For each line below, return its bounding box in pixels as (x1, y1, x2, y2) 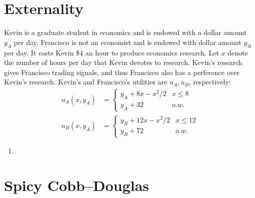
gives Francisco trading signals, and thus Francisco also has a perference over (4, 66, 240, 77)
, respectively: (188, 76, 231, 87)
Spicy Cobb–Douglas (4, 175, 149, 195)
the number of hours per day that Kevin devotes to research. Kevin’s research (4, 57, 242, 67)
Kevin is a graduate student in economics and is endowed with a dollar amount (4, 27, 247, 37)
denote (227, 47, 248, 57)
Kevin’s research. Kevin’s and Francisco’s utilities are (4, 76, 167, 87)
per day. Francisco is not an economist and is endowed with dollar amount (13, 36, 241, 47)
